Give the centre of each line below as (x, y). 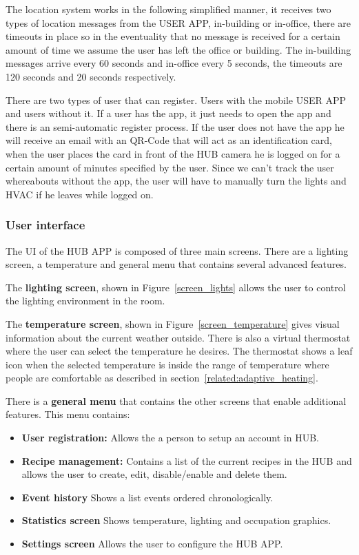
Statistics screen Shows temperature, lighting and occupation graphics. (176, 520)
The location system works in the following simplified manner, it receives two (168, 9)
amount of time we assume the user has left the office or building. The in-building (178, 49)
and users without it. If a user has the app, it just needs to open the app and (168, 113)
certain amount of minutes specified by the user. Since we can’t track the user (170, 167)
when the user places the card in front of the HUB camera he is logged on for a (173, 153)
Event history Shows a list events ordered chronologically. (147, 497)
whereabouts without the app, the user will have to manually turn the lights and (176, 181)
